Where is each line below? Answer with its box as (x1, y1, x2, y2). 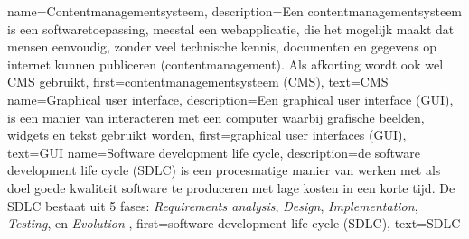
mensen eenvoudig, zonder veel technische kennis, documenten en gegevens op (7, 37, 437, 56)
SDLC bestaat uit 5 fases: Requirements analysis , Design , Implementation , (7, 196, 418, 215)
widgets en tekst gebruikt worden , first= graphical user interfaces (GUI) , (7, 125, 407, 144)
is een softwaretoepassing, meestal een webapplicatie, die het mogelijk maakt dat (7, 19, 455, 38)
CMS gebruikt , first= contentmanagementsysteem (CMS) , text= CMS (7, 72, 389, 91)
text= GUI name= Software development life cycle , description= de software (7, 142, 420, 161)
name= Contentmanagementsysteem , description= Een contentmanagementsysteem (7, 2, 463, 20)
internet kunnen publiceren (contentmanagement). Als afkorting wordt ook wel (7, 54, 444, 73)
